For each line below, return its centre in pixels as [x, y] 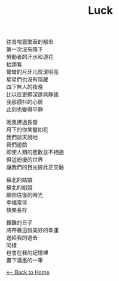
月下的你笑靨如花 [27, 130]
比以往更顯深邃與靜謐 [32, 94]
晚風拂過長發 [22, 122]
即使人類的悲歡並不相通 [35, 152]
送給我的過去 [22, 238]
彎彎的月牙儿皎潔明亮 [32, 72]
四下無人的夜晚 [25, 87]
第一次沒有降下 [25, 49]
